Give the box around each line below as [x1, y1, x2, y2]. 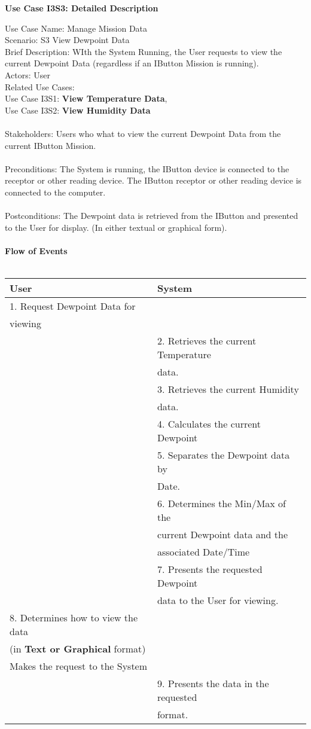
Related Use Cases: [5, 80, 75, 93]
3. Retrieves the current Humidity [157, 382, 299, 396]
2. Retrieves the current [157, 334, 257, 348]
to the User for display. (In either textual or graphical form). [5, 221, 227, 233]
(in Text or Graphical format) [10, 642, 146, 656]
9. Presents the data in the [157, 676, 269, 691]
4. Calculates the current [157, 417, 261, 431]
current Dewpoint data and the [157, 527, 288, 542]
